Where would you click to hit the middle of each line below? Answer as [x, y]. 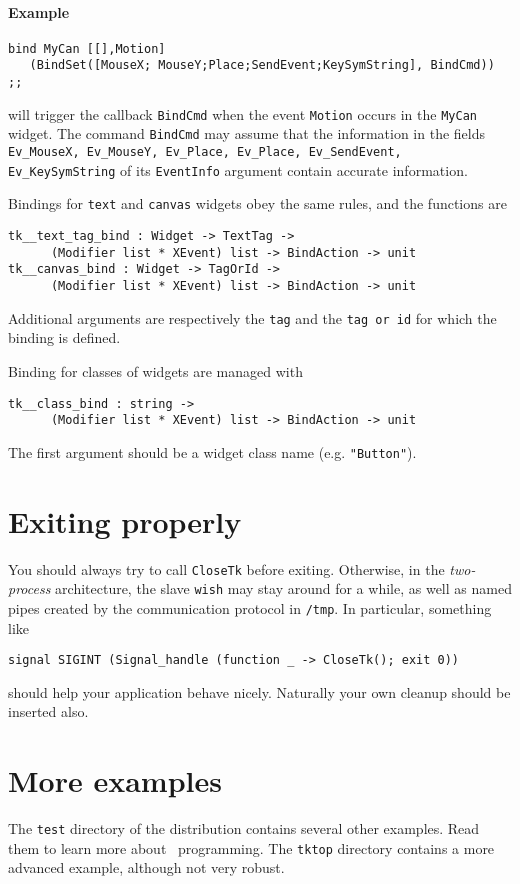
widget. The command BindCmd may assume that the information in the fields [246, 133]
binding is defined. [64, 337]
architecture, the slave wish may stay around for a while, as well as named [283, 588]
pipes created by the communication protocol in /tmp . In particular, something [250, 607]
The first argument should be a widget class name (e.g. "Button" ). [212, 451]
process [29, 588]
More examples [115, 780]
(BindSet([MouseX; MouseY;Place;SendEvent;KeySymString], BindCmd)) [262, 65]
